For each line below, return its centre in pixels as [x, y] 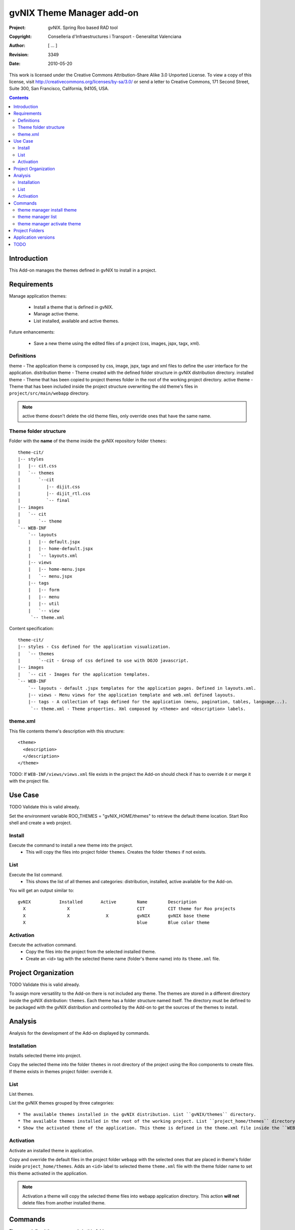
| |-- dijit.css [49, 487]
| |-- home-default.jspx [60, 549]
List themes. [22, 1094]
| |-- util [44, 604]
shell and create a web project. [40, 823]
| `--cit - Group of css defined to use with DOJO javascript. [103, 660]
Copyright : [20, 36]
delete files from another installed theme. [64, 1202]
